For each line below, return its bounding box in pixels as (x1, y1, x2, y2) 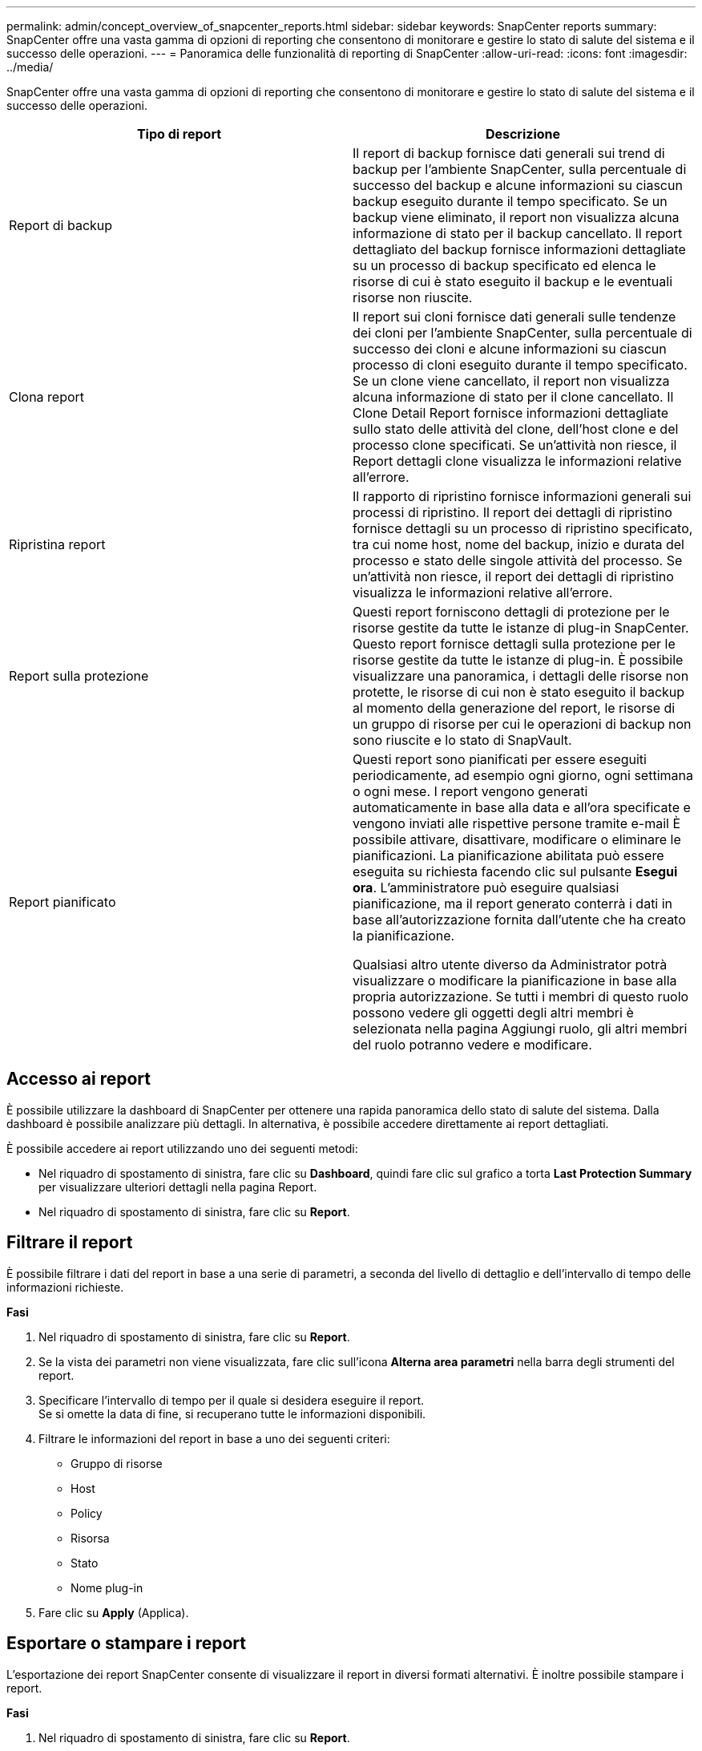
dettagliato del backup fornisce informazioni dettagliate (353, 241, 686, 257)
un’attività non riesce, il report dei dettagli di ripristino (353, 568, 674, 584)
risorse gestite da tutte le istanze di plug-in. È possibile (353, 652, 684, 668)
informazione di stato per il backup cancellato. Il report (353, 225, 683, 241)
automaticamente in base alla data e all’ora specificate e (353, 799, 691, 815)
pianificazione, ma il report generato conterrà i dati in (353, 896, 673, 912)
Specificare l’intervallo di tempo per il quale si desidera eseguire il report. (38, 1393, 425, 1407)
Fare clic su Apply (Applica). (38, 1605, 189, 1620)
